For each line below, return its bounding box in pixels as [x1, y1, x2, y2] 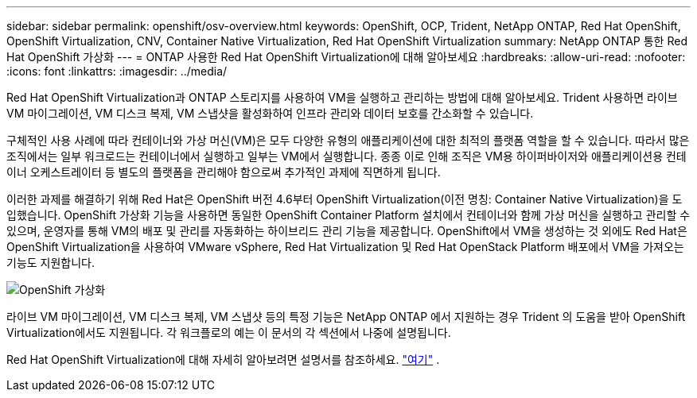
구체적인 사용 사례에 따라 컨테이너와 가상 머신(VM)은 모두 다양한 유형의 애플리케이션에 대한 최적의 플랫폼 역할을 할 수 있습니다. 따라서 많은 [6, 133, 690, 147]
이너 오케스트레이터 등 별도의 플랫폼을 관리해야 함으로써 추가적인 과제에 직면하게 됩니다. [6, 165, 441, 179]
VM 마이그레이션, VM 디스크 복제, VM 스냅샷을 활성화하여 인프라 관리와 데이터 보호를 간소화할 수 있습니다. [6, 106, 534, 120]
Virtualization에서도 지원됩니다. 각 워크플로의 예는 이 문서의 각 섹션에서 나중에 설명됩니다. [6, 326, 451, 339]
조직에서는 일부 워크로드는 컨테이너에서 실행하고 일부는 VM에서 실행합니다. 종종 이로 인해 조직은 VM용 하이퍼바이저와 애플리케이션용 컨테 [6, 149, 687, 163]
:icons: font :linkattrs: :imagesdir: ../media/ [6, 64, 228, 78]
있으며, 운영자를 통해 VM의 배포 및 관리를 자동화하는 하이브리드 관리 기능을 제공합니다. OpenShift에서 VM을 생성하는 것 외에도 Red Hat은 [6, 224, 687, 238]
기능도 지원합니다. [6, 256, 95, 269]
